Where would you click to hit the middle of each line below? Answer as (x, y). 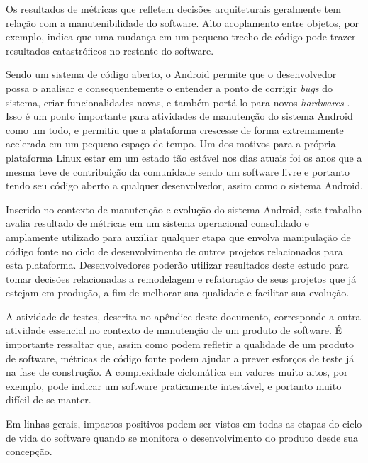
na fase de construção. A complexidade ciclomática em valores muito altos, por (177, 372)
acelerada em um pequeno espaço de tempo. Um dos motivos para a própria (171, 144)
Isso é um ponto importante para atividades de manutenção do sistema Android (179, 116)
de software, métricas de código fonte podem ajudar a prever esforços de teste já (180, 358)
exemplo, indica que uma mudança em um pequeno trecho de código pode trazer (181, 37)
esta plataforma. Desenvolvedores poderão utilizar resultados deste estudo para (177, 265)
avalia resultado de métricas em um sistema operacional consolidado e (157, 223)
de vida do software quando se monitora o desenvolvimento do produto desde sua (182, 437)
